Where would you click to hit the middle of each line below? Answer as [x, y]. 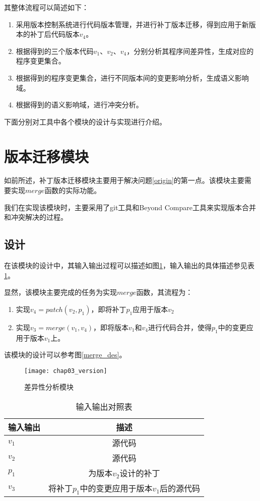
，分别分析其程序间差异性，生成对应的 [190, 51]
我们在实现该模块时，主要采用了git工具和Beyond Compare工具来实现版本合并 [130, 207]
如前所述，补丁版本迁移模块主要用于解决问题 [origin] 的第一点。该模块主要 [124, 180]
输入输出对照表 [104, 407]
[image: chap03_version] [66, 371]
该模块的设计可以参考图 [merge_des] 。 [65, 355]
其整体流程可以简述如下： [46, 7]
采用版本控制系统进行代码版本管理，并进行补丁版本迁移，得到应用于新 [132, 24]
